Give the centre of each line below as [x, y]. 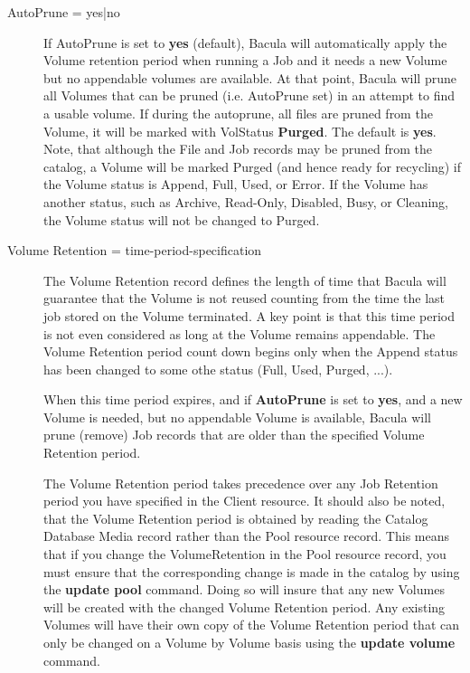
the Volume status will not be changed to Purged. [182, 219]
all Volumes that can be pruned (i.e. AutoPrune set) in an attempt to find [249, 95]
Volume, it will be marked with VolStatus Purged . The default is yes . [240, 131]
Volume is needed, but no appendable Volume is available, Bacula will [237, 417]
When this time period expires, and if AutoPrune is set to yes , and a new [253, 399]
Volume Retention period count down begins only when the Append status [251, 351]
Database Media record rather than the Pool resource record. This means [246, 536]
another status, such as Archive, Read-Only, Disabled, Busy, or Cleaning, [246, 201]
